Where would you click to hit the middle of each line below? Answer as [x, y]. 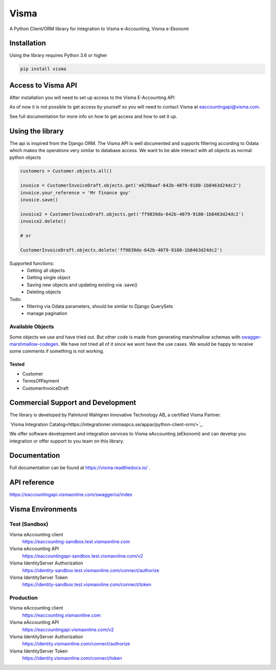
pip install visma [43, 69]
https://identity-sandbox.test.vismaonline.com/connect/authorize [91, 570]
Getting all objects [46, 270]
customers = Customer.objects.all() [66, 171]
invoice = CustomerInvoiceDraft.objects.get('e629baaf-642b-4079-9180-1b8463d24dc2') [131, 185]
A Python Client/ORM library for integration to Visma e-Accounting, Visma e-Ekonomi [99, 29]
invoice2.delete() [43, 221]
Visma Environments [43, 509]
